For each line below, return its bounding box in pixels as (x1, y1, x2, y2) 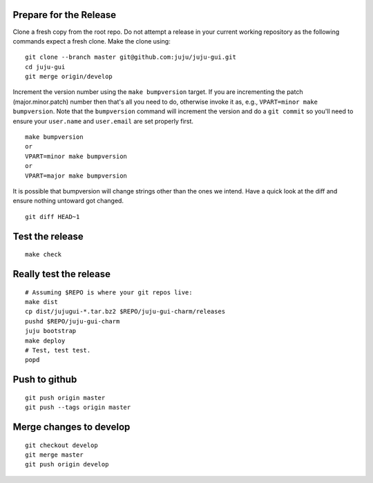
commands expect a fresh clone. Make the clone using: (12, 37, 171, 45)
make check (25, 251, 62, 258)
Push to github (12, 374, 77, 386)
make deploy (25, 337, 66, 345)
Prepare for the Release (12, 9, 117, 21)
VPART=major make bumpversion (25, 171, 128, 180)
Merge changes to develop (12, 421, 131, 433)
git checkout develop (25, 441, 98, 449)
